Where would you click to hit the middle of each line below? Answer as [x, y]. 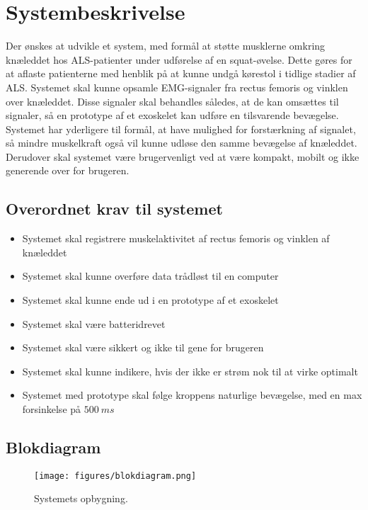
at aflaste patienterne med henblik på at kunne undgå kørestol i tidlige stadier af [181, 73]
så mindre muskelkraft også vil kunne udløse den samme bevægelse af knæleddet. [182, 143]
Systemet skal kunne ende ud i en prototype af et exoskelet [150, 300]
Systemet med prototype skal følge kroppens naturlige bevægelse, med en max [192, 395]
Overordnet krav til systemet [114, 209]
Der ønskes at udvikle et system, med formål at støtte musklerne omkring [166, 46]
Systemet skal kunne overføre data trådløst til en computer [150, 276]
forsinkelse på [52, 409]
